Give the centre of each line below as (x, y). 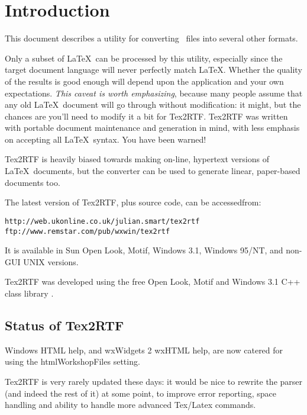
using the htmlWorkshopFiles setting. (72, 361)
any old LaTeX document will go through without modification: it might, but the (153, 104)
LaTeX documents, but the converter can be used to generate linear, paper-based (153, 171)
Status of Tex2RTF (64, 325)
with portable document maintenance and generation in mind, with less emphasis (152, 128)
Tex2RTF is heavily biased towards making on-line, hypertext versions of (137, 159)
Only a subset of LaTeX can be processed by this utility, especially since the (144, 58)
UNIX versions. (51, 261)
